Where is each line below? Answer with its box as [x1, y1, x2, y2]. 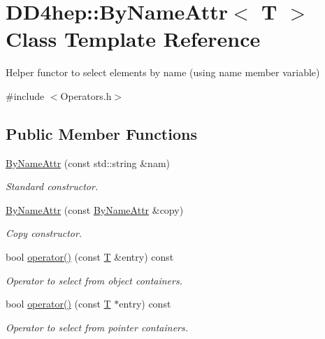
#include [6, 88, 45, 103]
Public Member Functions [6, 122, 197, 144]
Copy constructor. [6, 226, 82, 240]
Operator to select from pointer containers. [6, 319, 189, 334]
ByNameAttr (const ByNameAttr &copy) [6, 202, 184, 217]
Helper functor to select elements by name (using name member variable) [6, 65, 320, 80]
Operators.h [60, 88, 112, 103]
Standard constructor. [6, 179, 99, 194]
